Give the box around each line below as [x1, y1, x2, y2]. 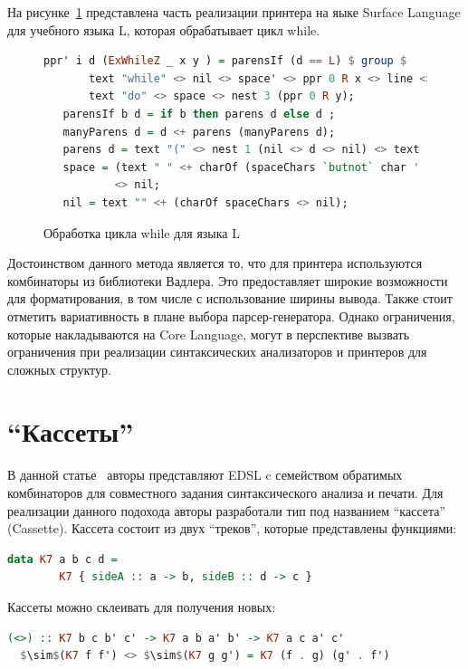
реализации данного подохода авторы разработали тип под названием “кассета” [7, 501, 446, 520]
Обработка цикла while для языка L [43, 223, 240, 242]
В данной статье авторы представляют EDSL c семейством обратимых [7, 465, 403, 484]
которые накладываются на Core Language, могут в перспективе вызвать [7, 324, 410, 343]
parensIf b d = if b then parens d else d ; [62, 107, 336, 120]
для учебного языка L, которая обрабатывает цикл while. [7, 20, 320, 39]
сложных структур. [7, 359, 111, 378]
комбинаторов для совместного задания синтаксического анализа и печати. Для [7, 483, 444, 502]
